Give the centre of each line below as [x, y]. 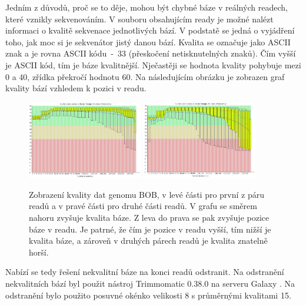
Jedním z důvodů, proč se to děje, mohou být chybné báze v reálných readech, [147, 7]
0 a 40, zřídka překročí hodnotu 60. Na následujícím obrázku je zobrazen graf [145, 76]
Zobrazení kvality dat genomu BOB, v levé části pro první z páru [147, 194]
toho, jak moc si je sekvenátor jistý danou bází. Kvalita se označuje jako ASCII [148, 42]
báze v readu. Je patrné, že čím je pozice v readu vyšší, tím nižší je [150, 229]
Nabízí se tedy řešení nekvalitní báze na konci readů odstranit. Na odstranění [145, 272]
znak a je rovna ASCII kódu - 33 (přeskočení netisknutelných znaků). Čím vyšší [151, 53]
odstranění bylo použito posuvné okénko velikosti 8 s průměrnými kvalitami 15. [148, 295]
